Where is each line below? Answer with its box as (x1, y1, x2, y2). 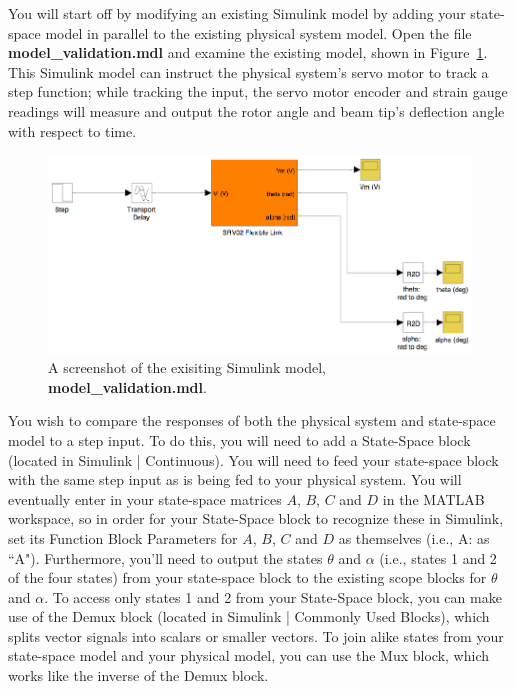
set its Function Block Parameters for (8, 527, 238, 548)
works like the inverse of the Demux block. (8, 665, 269, 686)
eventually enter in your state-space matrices (8, 488, 282, 509)
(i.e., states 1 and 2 (379, 547, 497, 568)
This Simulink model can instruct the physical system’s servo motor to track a (8, 61, 489, 82)
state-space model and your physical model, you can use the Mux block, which (8, 645, 489, 666)
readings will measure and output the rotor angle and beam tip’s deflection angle (8, 100, 505, 121)
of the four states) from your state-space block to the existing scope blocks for (8, 567, 487, 588)
